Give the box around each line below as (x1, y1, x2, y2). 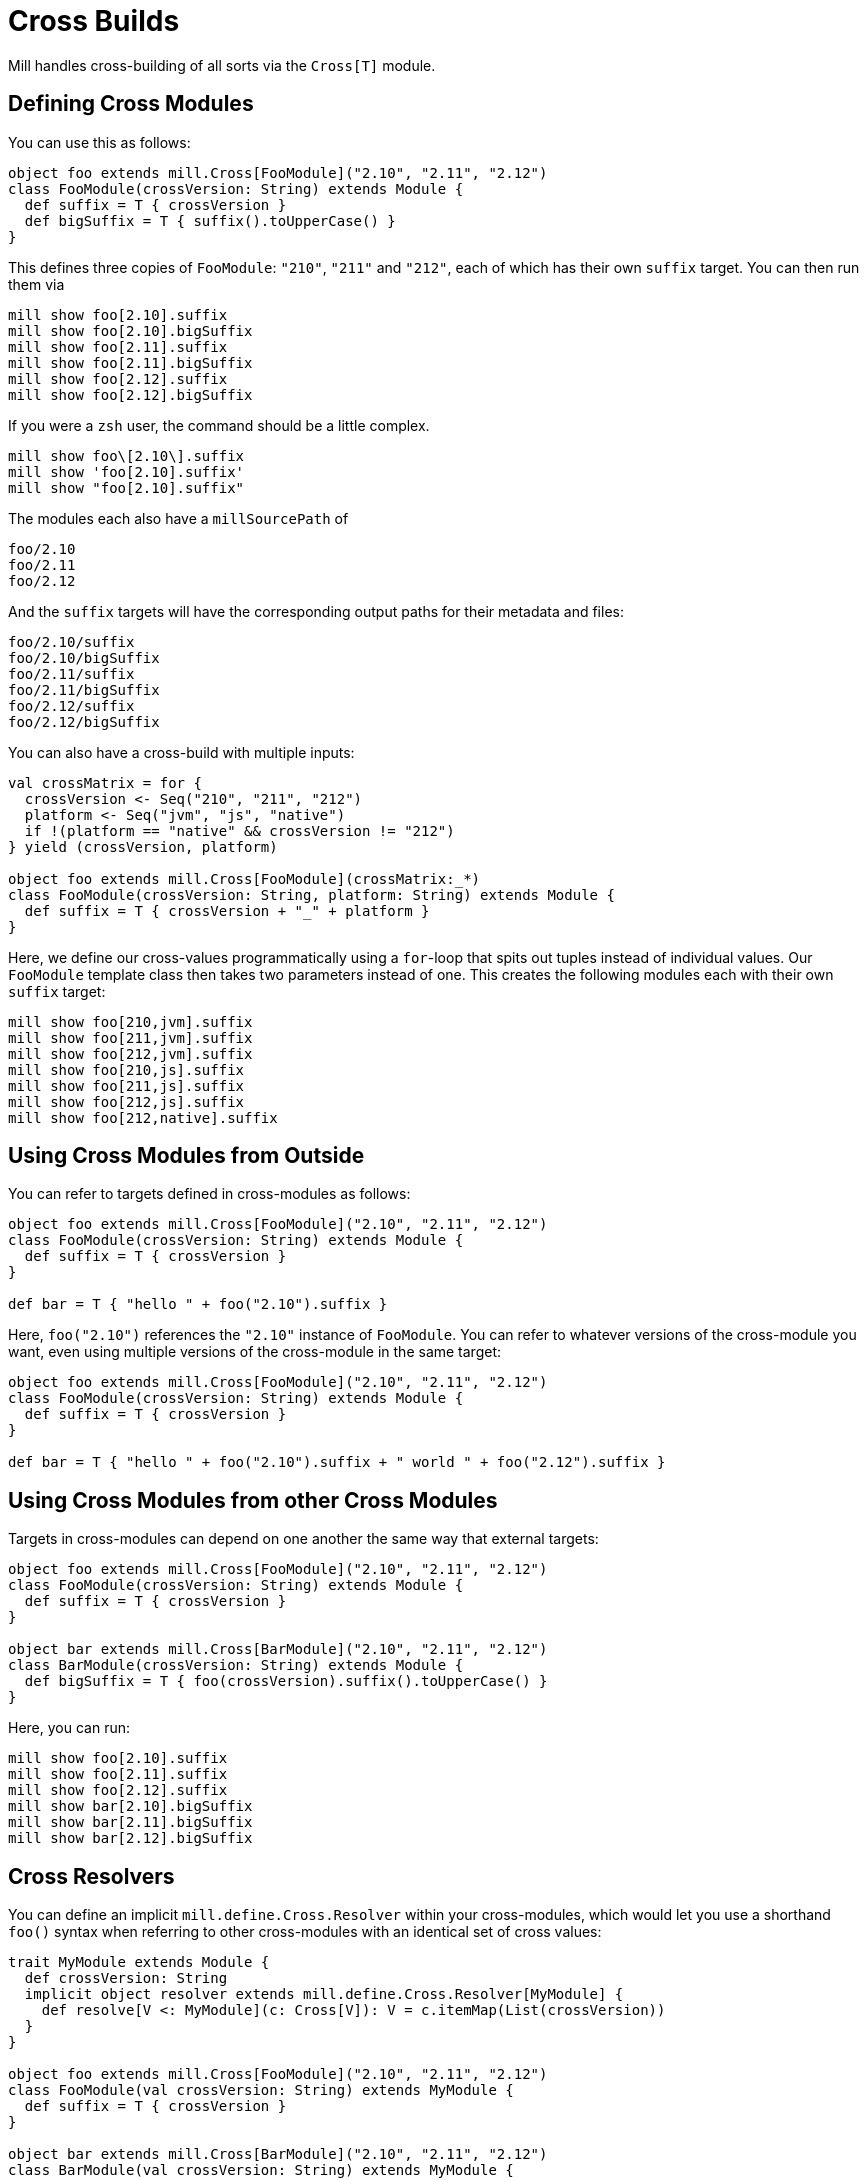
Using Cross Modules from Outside (8, 1143, 365, 1169)
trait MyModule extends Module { (8, 1954, 270, 1971)
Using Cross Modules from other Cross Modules (8, 1487, 498, 1513)
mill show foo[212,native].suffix (8, 1109, 278, 1126)
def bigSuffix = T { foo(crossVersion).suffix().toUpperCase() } (24, 1673, 548, 1690)
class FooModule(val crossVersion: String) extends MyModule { (8, 2082, 514, 2099)
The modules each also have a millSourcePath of (8, 509, 349, 527)
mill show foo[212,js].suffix (8, 1093, 245, 1110)
